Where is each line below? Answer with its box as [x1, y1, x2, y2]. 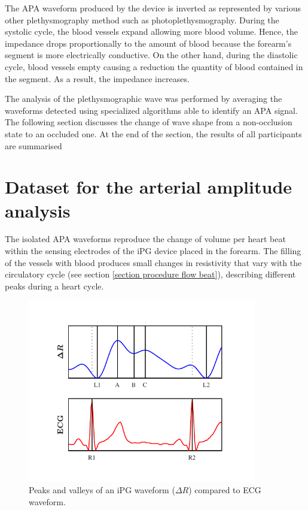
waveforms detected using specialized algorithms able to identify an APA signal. [5, 104, 298, 116]
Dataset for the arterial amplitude [5, 174, 292, 199]
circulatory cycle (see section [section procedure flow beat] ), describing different [5, 268, 296, 280]
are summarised [5, 139, 62, 152]
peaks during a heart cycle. [5, 279, 104, 292]
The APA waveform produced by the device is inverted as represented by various [5, 2, 301, 14]
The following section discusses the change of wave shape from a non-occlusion [5, 116, 292, 128]
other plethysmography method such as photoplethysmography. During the [5, 13, 279, 26]
